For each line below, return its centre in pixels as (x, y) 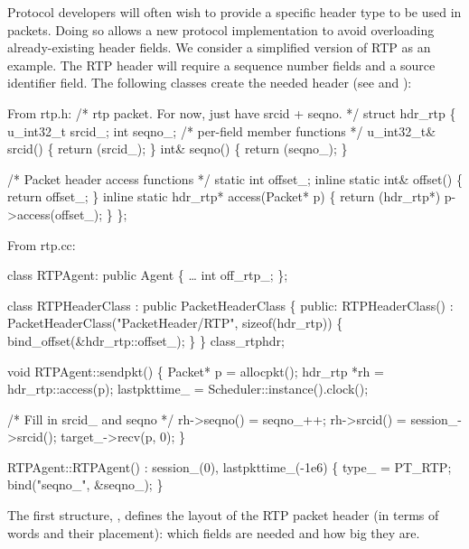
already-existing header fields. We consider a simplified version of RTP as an (219, 47)
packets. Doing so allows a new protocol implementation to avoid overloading (221, 29)
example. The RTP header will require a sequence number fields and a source (221, 65)
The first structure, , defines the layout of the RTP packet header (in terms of (223, 515)
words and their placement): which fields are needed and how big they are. (214, 532)
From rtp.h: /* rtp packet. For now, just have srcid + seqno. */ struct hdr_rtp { (232, 112)
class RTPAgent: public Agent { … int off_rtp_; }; (148, 275)
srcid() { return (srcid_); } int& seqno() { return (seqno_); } (178, 149)
